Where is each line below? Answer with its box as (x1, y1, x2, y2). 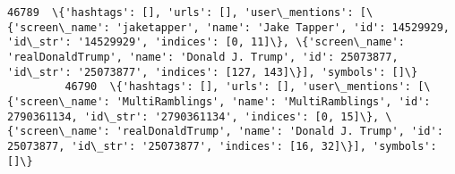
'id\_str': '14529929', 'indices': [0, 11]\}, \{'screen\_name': (7, 36, 405, 49)
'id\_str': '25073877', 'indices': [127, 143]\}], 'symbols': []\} (7, 65, 418, 79)
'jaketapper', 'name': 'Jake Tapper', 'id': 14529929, (116, 21, 450, 34)
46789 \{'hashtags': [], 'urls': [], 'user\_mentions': (7, 6, 354, 19)
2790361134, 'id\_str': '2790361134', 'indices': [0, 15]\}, (7, 110, 380, 123)
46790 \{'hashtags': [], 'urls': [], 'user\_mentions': (64, 80, 412, 94)
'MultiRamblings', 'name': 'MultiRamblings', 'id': (116, 95, 431, 108)
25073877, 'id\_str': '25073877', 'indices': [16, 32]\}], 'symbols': (7, 139, 437, 153)
